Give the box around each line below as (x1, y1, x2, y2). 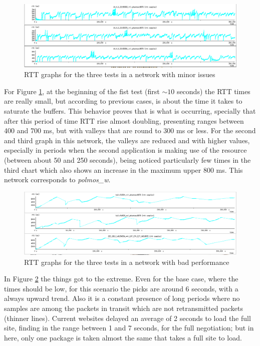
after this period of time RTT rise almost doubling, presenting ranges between (4, 115, 244, 126)
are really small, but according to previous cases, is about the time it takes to (4, 96, 242, 106)
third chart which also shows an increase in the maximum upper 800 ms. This (4, 164, 243, 175)
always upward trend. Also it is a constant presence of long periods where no (4, 293, 240, 303)
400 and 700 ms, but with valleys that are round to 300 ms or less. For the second (4, 125, 256, 136)
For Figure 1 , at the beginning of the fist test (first (4, 86, 160, 96)
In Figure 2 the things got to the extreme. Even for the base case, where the (4, 273, 238, 284)
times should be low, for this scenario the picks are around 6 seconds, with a (4, 283, 238, 293)
